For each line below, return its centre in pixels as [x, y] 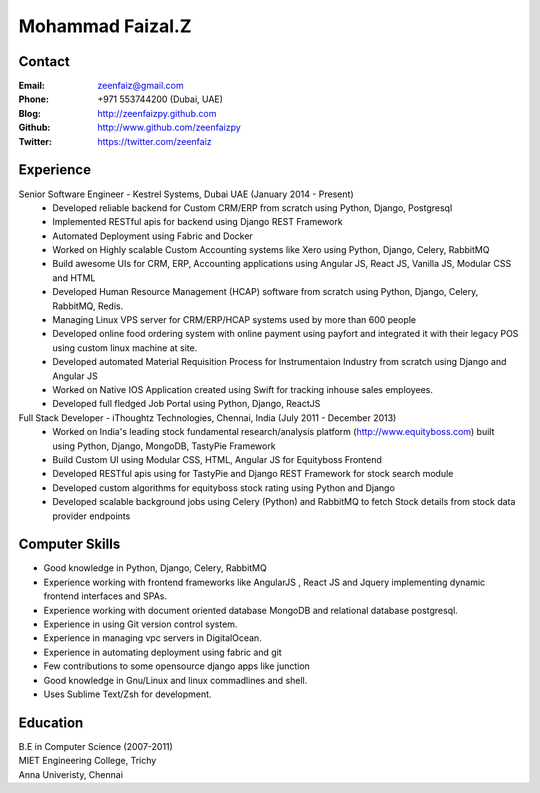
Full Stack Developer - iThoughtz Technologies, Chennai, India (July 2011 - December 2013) [207, 417]
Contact [44, 61]
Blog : [30, 113]
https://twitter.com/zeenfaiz [154, 141]
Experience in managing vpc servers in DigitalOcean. [152, 638]
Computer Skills [69, 544]
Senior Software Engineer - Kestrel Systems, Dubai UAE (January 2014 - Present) [186, 194]
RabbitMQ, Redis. [88, 306]
